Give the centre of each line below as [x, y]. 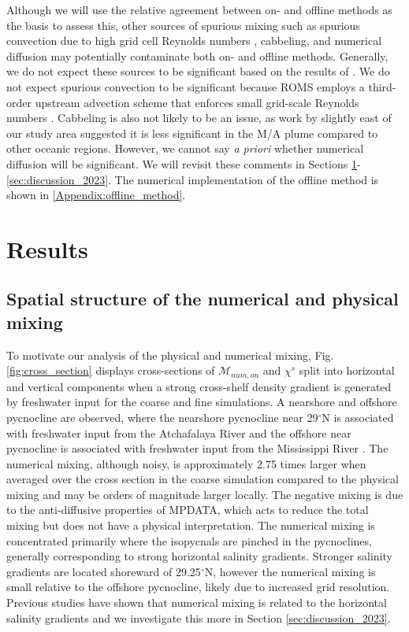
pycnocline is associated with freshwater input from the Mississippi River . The [197, 448]
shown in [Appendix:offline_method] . [96, 195]
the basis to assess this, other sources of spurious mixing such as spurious [183, 25]
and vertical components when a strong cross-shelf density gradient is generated [199, 386]
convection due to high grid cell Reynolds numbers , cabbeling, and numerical [194, 41]
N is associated [358, 417]
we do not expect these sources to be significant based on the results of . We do [198, 71]
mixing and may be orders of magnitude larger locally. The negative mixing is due [205, 494]
